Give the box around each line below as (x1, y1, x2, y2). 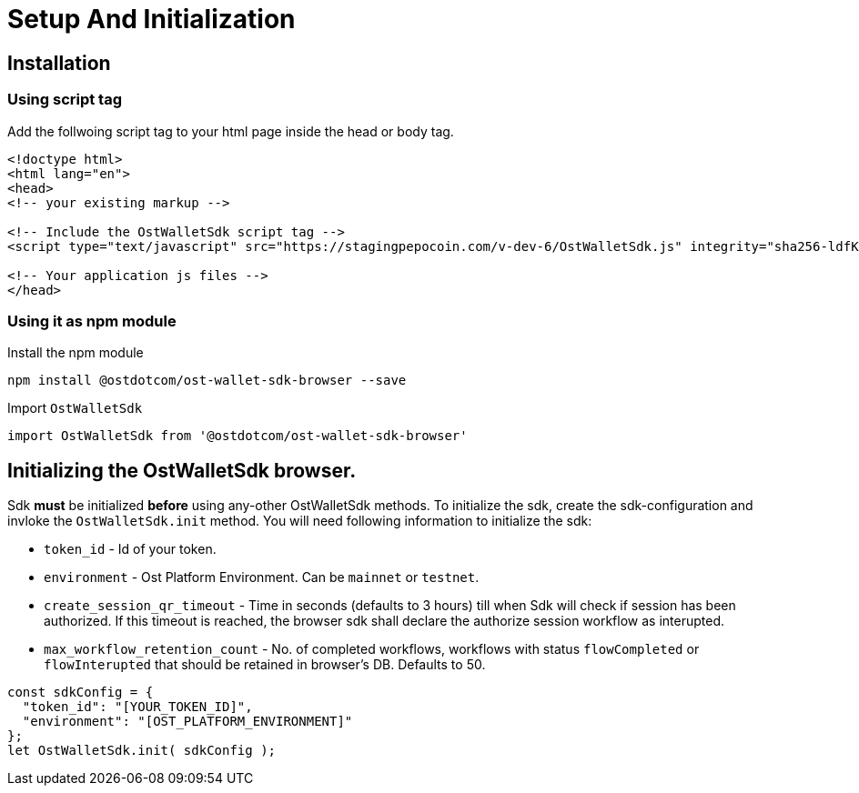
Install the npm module (7, 345, 144, 361)
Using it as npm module (7, 311, 177, 330)
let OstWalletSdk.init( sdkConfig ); (7, 743, 277, 758)
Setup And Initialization (7, 4, 296, 35)
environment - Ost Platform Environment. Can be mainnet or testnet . (44, 569, 480, 586)
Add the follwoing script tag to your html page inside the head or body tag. (7, 123, 454, 139)
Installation (7, 51, 111, 75)
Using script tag (7, 90, 123, 109)
